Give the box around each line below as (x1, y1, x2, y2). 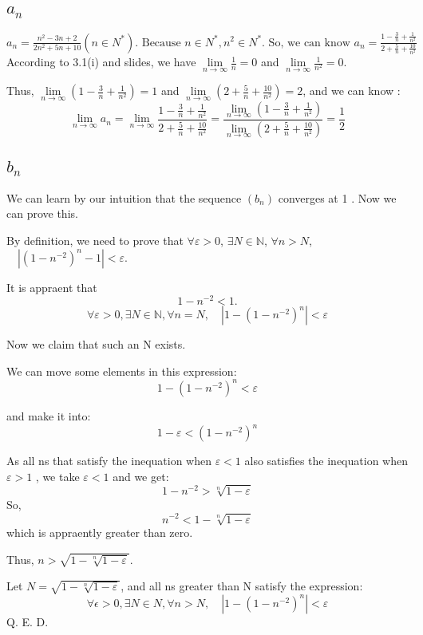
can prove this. (6, 205, 78, 222)
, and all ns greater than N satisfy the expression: (121, 578, 363, 594)
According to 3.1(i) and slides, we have (6, 53, 196, 70)
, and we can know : (302, 82, 401, 99)
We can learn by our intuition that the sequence (6, 189, 242, 206)
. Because (135, 37, 181, 49)
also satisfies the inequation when (244, 452, 408, 469)
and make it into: (6, 407, 91, 424)
